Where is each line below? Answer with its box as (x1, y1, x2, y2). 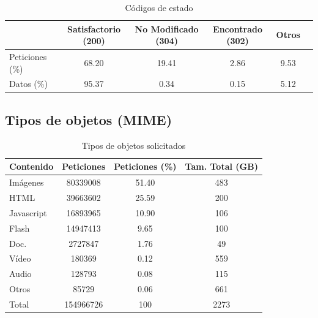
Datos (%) (9, 77, 48, 90)
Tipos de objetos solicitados (81, 138, 186, 151)
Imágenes (9, 176, 44, 189)
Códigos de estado (125, 1, 193, 13)
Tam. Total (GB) (185, 160, 258, 173)
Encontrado (213, 22, 263, 35)
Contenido (9, 160, 54, 173)
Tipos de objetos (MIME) (5, 110, 172, 129)
